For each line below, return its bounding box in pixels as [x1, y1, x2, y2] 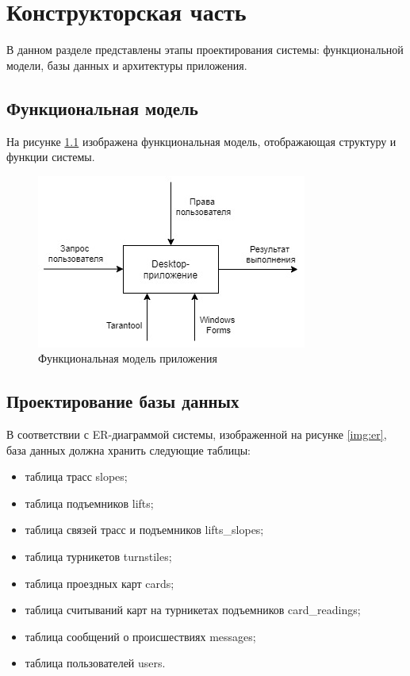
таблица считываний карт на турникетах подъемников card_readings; [25, 601, 361, 618]
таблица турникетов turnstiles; [25, 548, 172, 565]
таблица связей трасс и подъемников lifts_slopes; [25, 521, 264, 538]
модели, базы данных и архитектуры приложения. [6, 56, 247, 73]
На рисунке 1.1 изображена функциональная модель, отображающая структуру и [6, 133, 397, 149]
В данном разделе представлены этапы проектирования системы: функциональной [6, 41, 404, 58]
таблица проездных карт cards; [25, 574, 174, 591]
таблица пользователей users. [25, 655, 166, 671]
